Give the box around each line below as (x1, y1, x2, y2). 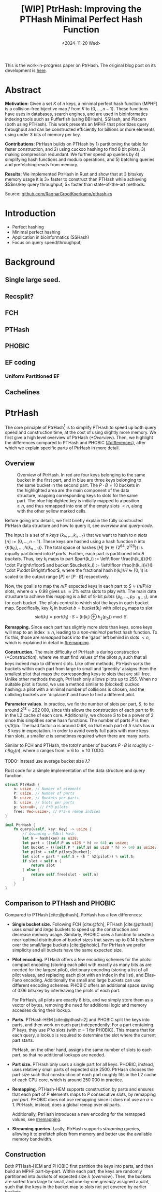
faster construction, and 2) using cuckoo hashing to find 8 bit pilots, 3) (5, 146, 146, 152)
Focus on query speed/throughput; (12, 239, 82, 245)
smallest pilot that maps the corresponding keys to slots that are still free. (5, 671, 151, 677)
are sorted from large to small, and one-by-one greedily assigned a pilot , (5, 1179, 150, 1185)
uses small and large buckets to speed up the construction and (12, 927, 138, 932)
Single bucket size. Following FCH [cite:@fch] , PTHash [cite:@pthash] (12, 921, 153, 927)
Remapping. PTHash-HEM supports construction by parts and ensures (12, 1087, 154, 1092)
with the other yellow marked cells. (17, 508, 87, 514)
